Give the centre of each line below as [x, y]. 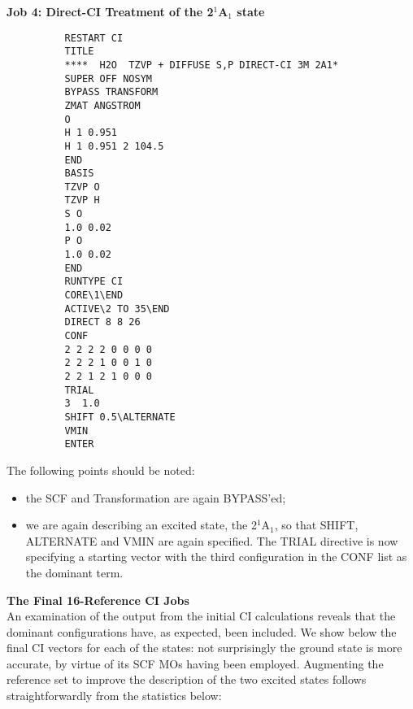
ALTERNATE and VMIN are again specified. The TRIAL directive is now [212, 540]
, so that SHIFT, [316, 525]
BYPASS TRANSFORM [111, 92]
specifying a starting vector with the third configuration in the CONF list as [216, 557]
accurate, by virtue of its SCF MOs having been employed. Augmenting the [195, 663]
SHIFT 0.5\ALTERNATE [120, 417]
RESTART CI [94, 38]
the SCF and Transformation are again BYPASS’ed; [156, 497]
